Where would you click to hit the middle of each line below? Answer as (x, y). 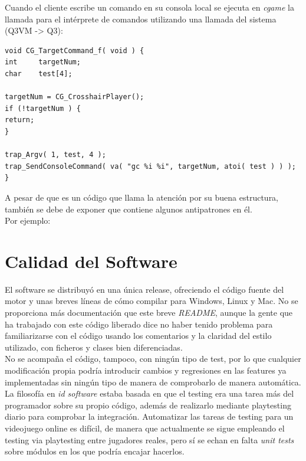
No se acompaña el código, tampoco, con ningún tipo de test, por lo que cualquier (153, 359)
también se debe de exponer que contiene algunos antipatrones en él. (129, 209)
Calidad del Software (91, 261)
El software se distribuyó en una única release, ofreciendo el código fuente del (144, 289)
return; (20, 120)
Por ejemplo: (28, 220)
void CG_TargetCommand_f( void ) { (75, 50)
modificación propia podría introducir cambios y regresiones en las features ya (146, 370)
